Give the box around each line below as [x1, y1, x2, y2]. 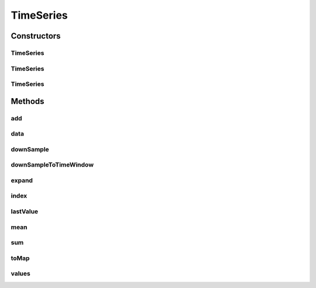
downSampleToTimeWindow [11, 161, 94, 169]
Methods [11, 96, 44, 106]
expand [11, 176, 33, 184]
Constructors [11, 31, 61, 41]
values [11, 269, 30, 277]
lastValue [11, 207, 39, 216]
